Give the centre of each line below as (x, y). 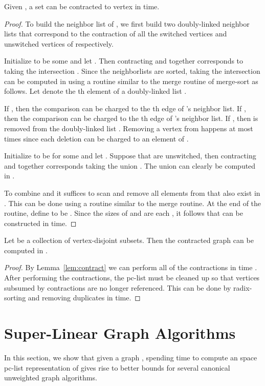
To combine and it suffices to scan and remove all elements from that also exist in (132, 192)
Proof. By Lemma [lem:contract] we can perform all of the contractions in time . (131, 267)
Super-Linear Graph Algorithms (120, 333)
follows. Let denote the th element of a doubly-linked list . (95, 91)
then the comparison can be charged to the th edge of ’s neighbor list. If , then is (131, 118)
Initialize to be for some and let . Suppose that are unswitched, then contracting (130, 156)
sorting (15, 298)
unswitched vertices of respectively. (59, 43)
